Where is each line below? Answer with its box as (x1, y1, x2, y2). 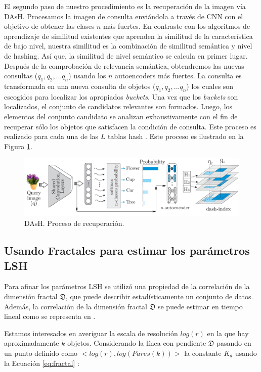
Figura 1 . (4, 141, 32, 151)
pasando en (216, 338, 251, 348)
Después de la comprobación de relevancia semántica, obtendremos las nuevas (4, 60, 244, 71)
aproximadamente (4, 338, 59, 348)
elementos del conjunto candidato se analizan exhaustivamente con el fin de (4, 111, 238, 121)
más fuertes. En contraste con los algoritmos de (103, 21, 250, 31)
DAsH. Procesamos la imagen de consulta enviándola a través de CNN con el (4, 11, 243, 21)
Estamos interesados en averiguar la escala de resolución (4, 328, 178, 338)
